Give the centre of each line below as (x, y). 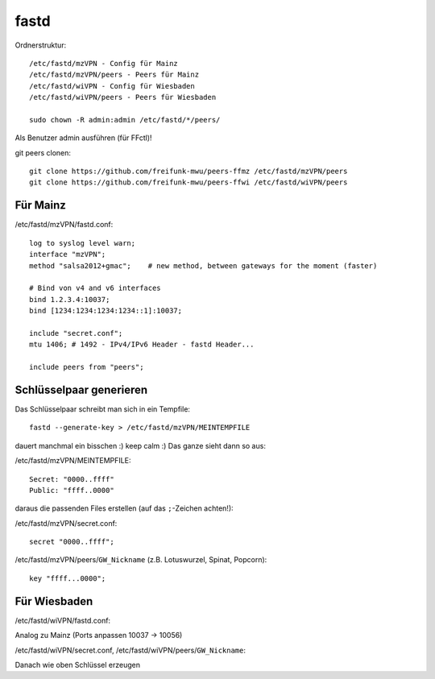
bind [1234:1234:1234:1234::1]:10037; (106, 311)
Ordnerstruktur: (41, 45)
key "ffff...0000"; (68, 578)
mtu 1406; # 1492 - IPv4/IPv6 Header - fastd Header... (142, 345)
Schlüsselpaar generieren (81, 389)
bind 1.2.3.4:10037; (70, 299)
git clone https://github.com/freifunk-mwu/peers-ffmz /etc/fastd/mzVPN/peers (188, 172)
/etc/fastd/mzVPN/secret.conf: (66, 523)
